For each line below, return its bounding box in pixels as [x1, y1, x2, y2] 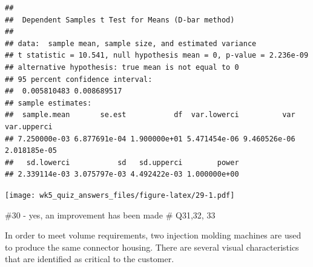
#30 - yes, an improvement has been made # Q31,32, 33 [5, 208, 216, 221]
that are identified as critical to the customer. [5, 252, 174, 265]
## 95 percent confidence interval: [5, 75, 153, 84]
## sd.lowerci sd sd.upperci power [5, 158, 239, 167]
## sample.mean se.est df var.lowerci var [5, 110, 295, 120]
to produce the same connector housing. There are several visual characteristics [5, 240, 299, 253]
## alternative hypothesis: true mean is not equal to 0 [5, 63, 239, 72]
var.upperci [5, 122, 53, 131]
